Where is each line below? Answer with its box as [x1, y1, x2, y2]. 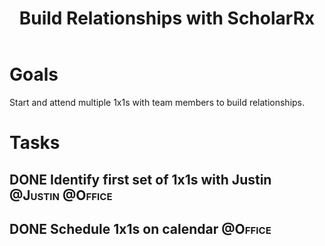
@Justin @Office [9, 187, 113, 204]
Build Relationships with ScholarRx [18, 7, 316, 30]
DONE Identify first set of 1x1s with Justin [9, 171, 272, 188]
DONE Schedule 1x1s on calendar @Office [9, 220, 272, 237]
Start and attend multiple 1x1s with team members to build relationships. [9, 96, 306, 108]
